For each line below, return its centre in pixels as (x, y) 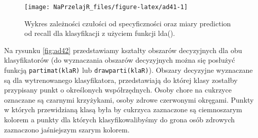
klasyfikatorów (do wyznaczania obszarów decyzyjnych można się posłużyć (120, 60)
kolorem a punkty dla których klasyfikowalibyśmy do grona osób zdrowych (120, 120)
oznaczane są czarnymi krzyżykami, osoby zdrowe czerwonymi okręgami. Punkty (129, 99)
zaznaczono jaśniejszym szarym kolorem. (67, 129)
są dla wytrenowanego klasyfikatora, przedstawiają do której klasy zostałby (121, 80)
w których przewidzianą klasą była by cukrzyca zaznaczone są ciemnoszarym (123, 109)
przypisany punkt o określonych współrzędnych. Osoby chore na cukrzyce (118, 90)
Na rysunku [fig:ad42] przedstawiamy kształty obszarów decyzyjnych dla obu (123, 50)
